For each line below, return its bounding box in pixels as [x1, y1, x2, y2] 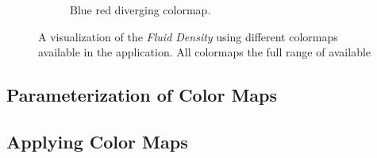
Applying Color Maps [6, 129, 188, 153]
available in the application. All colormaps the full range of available [38, 44, 371, 60]
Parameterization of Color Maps [6, 83, 278, 107]
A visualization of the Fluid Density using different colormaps [38, 28, 338, 44]
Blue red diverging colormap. [70, 2, 211, 17]
